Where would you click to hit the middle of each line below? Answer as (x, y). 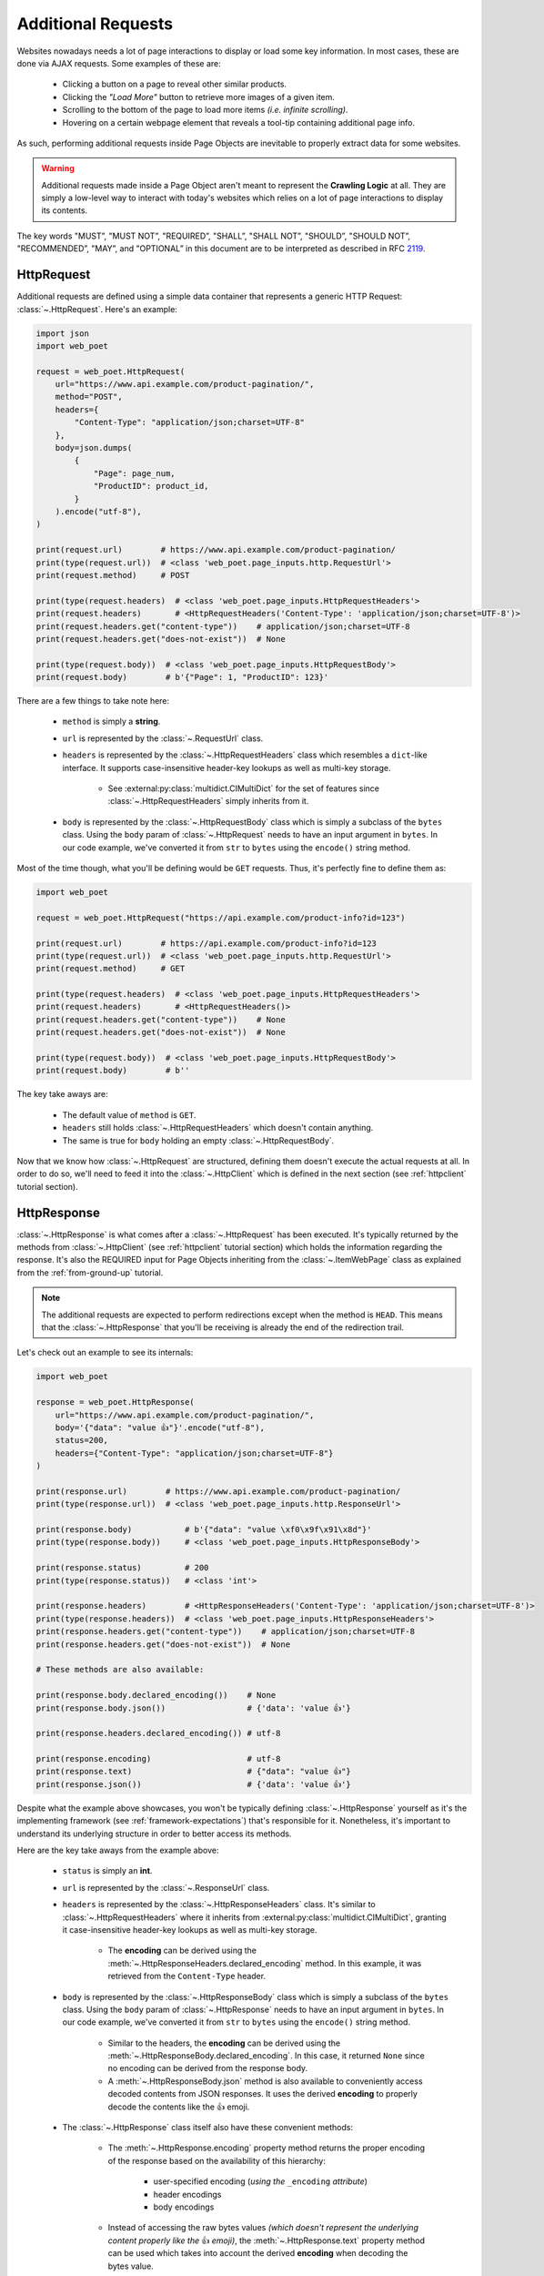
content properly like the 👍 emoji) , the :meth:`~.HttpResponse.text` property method (267, 2240)
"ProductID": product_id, (151, 486)
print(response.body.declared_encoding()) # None (156, 1695)
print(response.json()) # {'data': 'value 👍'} (194, 1784)
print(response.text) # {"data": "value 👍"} (194, 1772)
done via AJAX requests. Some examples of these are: (119, 63)
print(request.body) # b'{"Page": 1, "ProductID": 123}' (182, 677)
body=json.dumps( (94, 448)
